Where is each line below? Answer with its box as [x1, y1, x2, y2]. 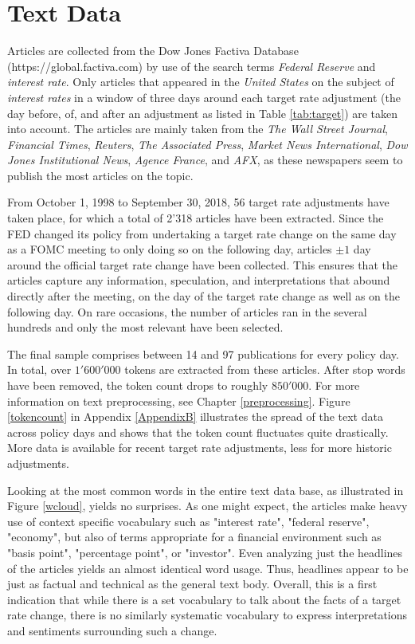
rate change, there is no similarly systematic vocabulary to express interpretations [7, 607, 408, 623]
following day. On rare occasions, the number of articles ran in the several [7, 303, 367, 320]
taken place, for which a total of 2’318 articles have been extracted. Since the [7, 210, 384, 226]
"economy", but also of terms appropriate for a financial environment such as [7, 528, 382, 545]
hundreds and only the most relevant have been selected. [7, 319, 284, 336]
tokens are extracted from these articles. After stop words [124, 361, 405, 378]
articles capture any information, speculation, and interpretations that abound [7, 272, 390, 289]
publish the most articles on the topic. [7, 167, 194, 183]
